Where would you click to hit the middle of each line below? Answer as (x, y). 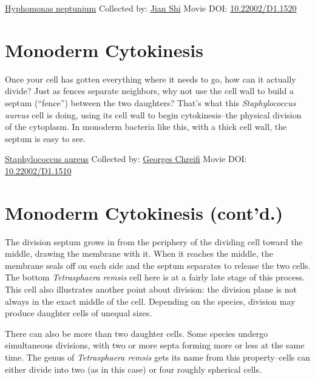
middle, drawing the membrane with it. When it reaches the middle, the (139, 253)
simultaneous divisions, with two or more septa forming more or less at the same (155, 345)
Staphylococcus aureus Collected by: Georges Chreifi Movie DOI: (126, 159)
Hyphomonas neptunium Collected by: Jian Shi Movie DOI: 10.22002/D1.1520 (151, 8)
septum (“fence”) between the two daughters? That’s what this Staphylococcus (151, 102)
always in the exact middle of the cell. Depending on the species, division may (150, 301)
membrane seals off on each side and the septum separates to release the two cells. (158, 265)
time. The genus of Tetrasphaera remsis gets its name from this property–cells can (158, 357)
